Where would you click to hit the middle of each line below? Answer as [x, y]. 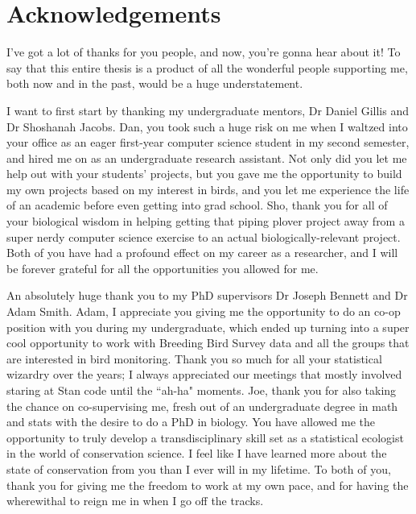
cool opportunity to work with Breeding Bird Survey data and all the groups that [208, 343]
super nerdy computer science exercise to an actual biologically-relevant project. [204, 236]
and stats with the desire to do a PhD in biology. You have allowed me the [191, 422]
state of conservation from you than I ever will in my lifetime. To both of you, [199, 468]
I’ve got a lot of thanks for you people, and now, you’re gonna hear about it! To [204, 52]
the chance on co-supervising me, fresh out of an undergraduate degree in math [202, 406]
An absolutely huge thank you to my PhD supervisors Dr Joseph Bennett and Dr [207, 295]
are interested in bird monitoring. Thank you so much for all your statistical [194, 358]
